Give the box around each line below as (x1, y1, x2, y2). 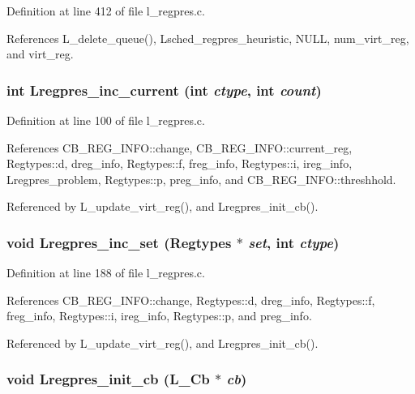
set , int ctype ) (248, 232, 340, 252)
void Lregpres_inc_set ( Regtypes (6, 232, 232, 252)
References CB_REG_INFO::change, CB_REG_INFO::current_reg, (6, 139, 353, 156)
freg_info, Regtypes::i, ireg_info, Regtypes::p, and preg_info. (6, 307, 312, 324)
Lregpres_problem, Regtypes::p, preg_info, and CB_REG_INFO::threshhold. (6, 170, 396, 187)
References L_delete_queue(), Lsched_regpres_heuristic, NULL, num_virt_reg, (6, 29, 409, 46)
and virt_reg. (6, 45, 74, 62)
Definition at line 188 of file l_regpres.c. (6, 264, 205, 281)
